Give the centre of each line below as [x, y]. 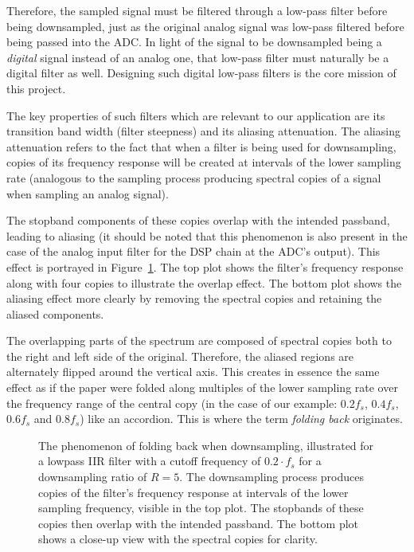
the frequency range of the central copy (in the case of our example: [172, 403]
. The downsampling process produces [271, 477]
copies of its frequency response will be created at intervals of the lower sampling [204, 162]
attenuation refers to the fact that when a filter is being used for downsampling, [201, 146]
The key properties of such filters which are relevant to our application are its [196, 115]
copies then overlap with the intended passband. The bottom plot [199, 523]
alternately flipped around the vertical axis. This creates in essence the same [193, 372]
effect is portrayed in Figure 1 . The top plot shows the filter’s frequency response [205, 266]
